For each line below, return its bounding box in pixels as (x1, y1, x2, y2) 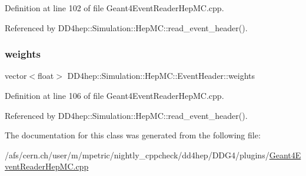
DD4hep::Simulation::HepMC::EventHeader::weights (67, 69, 255, 82)
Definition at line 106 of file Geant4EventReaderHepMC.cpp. (5, 89, 224, 101)
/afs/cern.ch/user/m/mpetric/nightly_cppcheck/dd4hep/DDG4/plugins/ (5, 148, 270, 161)
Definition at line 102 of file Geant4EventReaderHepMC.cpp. (5, 2, 224, 14)
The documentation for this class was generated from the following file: (5, 129, 261, 141)
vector (5, 69, 27, 82)
